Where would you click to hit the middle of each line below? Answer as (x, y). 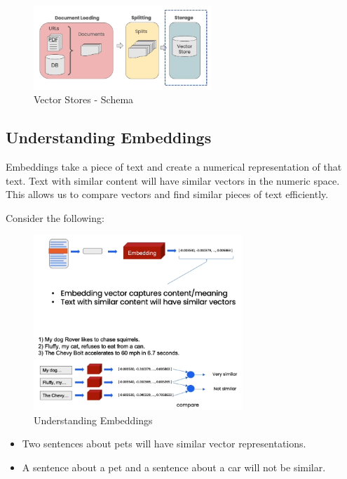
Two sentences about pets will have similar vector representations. (164, 444)
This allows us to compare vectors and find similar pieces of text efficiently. (167, 194)
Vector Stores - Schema (84, 99)
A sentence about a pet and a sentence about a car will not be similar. (174, 467)
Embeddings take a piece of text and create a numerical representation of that (174, 167)
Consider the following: (55, 217)
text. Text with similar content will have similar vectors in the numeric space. (173, 180)
